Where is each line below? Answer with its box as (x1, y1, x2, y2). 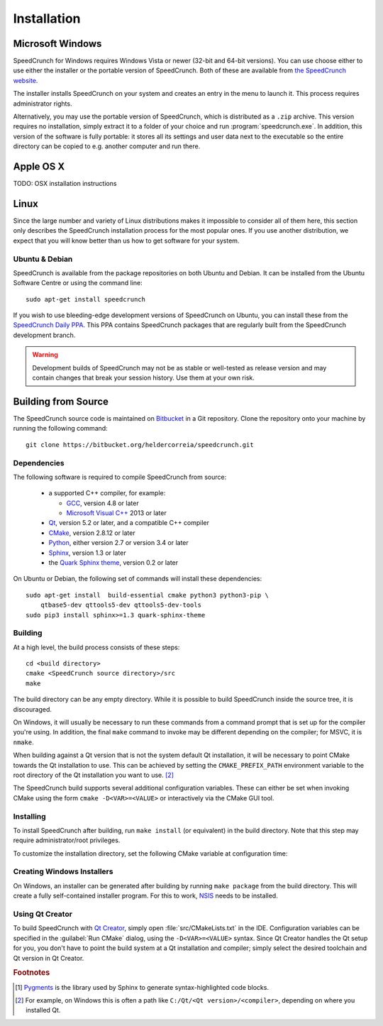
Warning (32, 351, 58, 359)
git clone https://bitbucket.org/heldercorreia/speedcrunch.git (26, 441, 255, 448)
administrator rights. (13, 99, 72, 108)
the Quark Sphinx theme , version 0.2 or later (48, 558, 179, 567)
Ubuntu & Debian (13, 254, 73, 264)
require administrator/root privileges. (13, 836, 121, 844)
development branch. (13, 331, 76, 339)
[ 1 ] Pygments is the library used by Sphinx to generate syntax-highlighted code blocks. (15, 983, 270, 991)
